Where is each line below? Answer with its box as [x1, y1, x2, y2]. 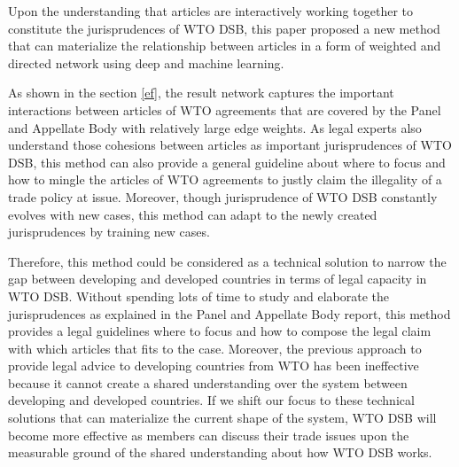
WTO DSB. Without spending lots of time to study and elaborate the [8, 286, 390, 305]
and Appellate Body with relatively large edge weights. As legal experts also [8, 118, 422, 136]
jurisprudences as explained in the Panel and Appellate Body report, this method [8, 304, 451, 323]
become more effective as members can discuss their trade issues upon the [8, 425, 409, 444]
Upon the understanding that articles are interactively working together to [8, 2, 413, 19]
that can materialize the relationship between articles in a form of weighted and [8, 36, 441, 55]
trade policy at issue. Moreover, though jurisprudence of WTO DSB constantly [8, 187, 438, 206]
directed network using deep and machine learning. [8, 53, 284, 72]
